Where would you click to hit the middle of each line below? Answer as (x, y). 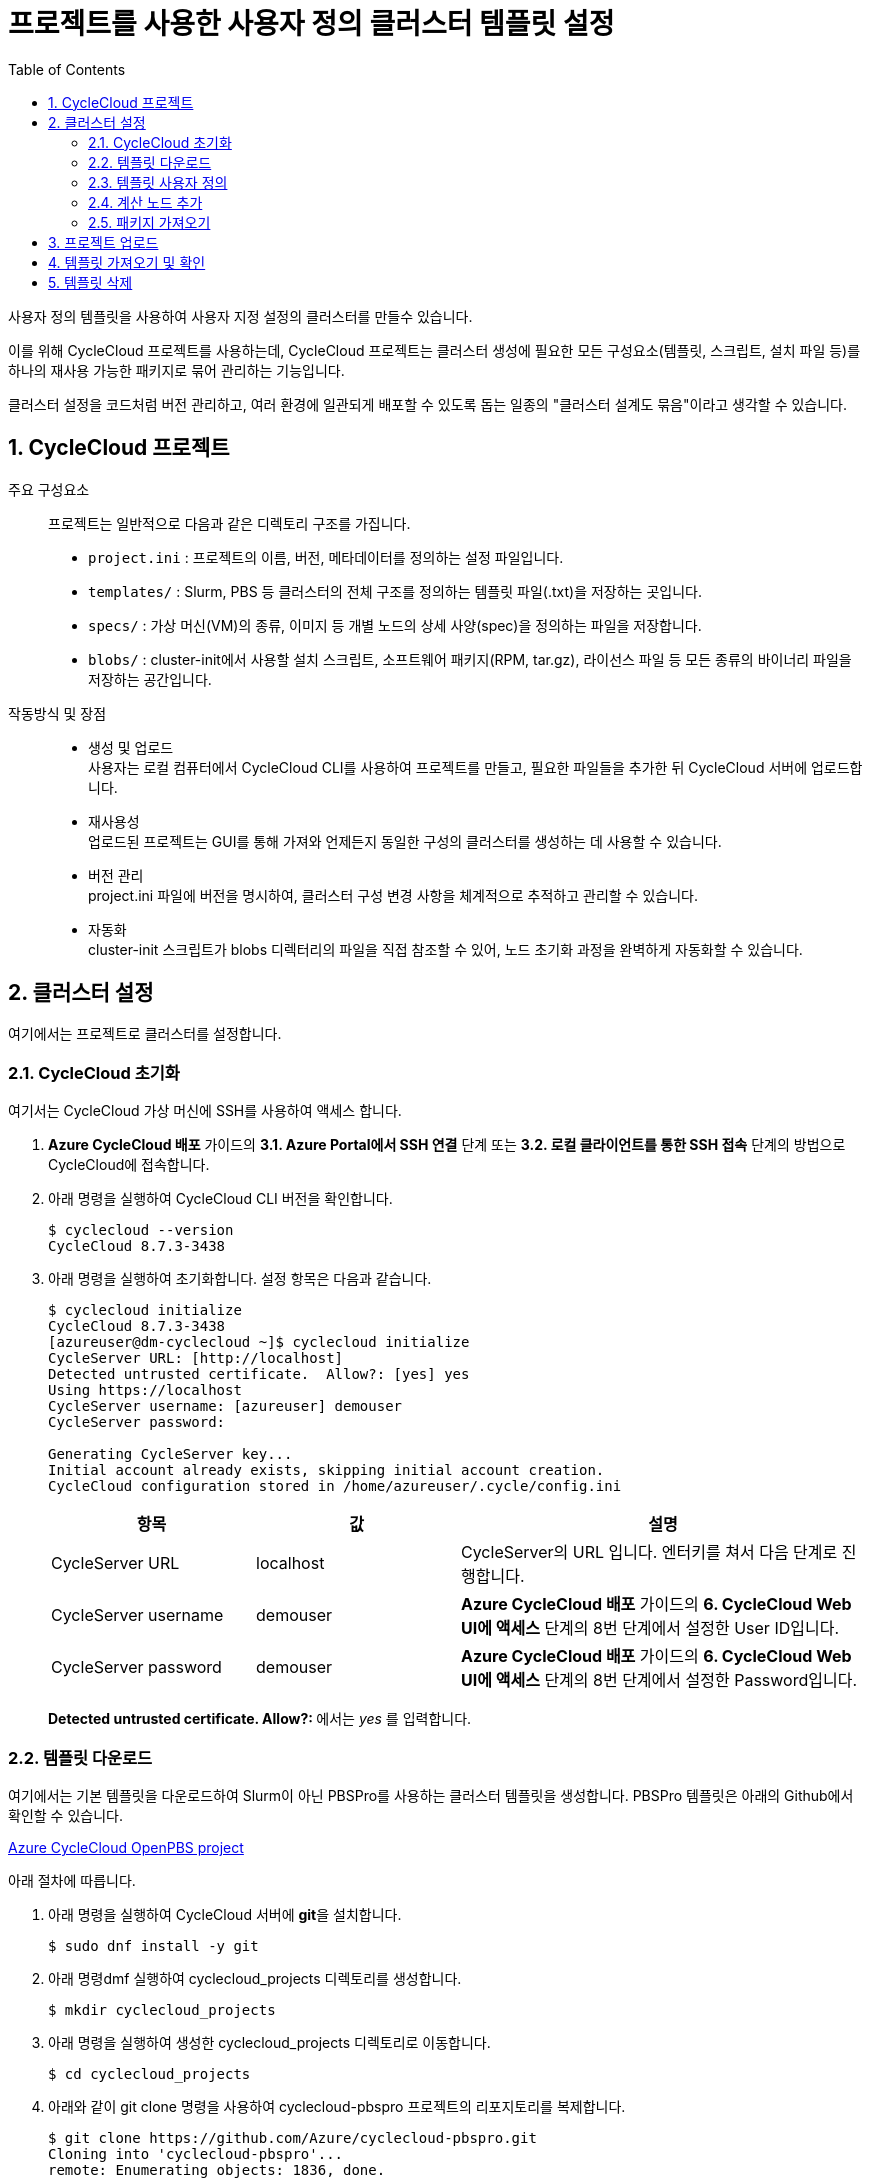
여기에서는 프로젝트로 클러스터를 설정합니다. (145, 1034)
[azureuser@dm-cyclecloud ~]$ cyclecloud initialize (259, 1342)
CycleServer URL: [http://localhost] (196, 1358)
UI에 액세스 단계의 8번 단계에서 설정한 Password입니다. (659, 1680)
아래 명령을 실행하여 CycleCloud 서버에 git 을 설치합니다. (225, 1914)
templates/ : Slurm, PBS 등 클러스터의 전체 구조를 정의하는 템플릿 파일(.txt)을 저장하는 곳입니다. (395, 591)
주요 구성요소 (49, 489)
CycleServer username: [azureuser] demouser (225, 1406)
